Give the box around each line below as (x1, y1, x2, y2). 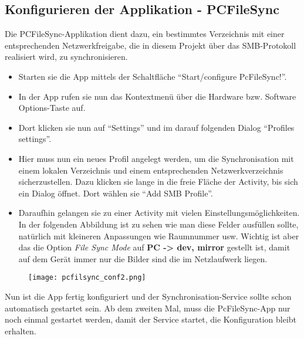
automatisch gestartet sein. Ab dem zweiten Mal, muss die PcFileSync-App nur (5, 301, 291, 314)
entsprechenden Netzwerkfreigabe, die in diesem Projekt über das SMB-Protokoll (5, 39, 296, 51)
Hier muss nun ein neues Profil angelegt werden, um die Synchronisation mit (18, 152, 294, 164)
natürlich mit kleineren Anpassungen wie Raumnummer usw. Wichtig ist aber (18, 229, 299, 242)
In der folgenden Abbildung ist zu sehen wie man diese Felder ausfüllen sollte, (18, 218, 299, 230)
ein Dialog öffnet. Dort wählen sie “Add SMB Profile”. (18, 187, 213, 199)
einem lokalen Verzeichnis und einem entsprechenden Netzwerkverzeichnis (18, 164, 283, 176)
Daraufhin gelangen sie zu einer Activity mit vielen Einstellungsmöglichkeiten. (18, 206, 300, 219)
